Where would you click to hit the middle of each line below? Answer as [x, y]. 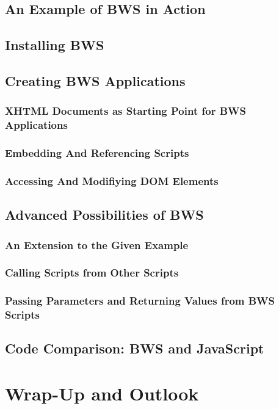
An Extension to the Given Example [97, 244]
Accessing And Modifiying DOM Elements [112, 180]
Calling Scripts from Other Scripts [92, 273]
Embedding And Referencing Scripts [97, 153]
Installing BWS [55, 45]
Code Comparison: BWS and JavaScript [135, 348]
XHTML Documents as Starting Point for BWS [125, 111]
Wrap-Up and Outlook [102, 393]
